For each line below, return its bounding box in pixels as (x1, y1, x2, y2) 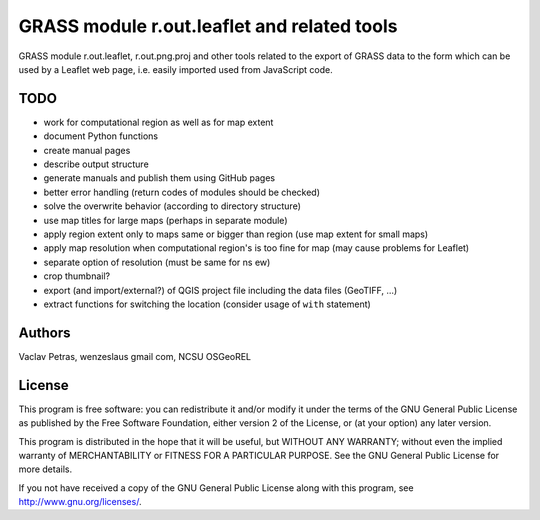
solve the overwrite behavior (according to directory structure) (43, 200, 302, 212)
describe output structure (43, 158, 149, 170)
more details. (18, 463, 73, 475)
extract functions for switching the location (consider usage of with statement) (43, 298, 372, 310)
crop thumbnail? (43, 270, 110, 282)
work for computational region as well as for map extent (43, 116, 274, 128)
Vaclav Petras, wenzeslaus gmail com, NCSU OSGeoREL (18, 350, 252, 362)
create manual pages (43, 144, 131, 156)
